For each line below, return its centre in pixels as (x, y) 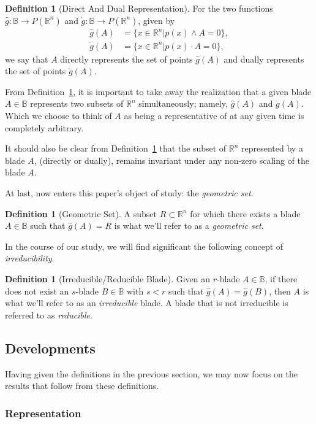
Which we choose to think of (58, 116)
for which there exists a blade (245, 213)
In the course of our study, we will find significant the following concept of (144, 246)
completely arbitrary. (44, 127)
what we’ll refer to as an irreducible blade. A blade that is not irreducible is (147, 303)
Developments (50, 348)
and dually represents (264, 59)
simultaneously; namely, (183, 103)
